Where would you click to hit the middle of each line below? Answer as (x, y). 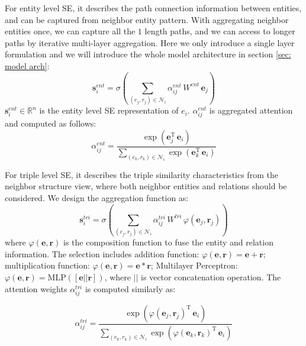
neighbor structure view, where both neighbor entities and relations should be (146, 186)
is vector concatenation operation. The (211, 277)
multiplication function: (47, 265)
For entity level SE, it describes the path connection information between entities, (153, 8)
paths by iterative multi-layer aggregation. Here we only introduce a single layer (150, 42)
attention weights (36, 288)
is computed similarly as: (130, 288)
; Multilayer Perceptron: (194, 265)
